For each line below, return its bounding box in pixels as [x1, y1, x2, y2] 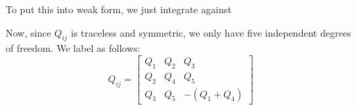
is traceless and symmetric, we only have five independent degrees [71, 25, 351, 39]
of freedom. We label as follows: [6, 41, 141, 55]
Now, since [6, 25, 51, 39]
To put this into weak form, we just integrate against [6, 2, 232, 16]
